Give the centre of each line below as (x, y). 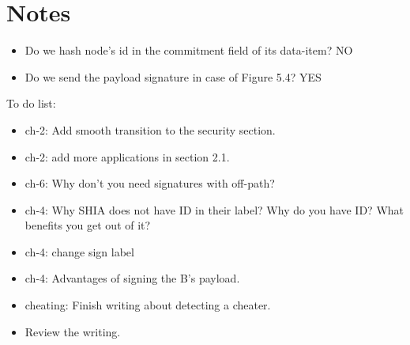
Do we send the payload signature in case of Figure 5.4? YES (173, 76)
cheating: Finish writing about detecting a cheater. (148, 305)
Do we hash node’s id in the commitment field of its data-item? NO (189, 50)
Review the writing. (73, 331)
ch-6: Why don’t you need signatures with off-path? (150, 183)
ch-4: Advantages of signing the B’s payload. (132, 278)
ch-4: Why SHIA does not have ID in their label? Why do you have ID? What (214, 209)
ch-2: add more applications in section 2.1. (127, 156)
